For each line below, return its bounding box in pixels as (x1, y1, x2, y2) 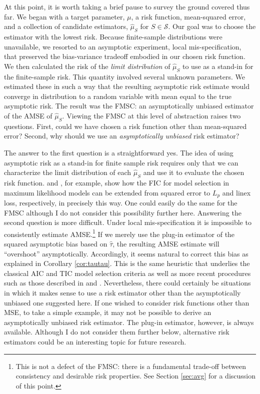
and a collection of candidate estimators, (4, 21, 128, 31)
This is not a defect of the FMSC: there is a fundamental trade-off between (15, 360, 246, 371)
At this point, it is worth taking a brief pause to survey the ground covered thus (4, 1, 250, 11)
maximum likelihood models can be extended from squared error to (4, 187, 210, 197)
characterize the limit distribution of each (4, 167, 131, 177)
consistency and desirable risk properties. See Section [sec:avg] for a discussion (15, 370, 256, 381)
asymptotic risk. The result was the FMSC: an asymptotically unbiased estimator (4, 100, 254, 111)
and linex (222, 187, 251, 197)
